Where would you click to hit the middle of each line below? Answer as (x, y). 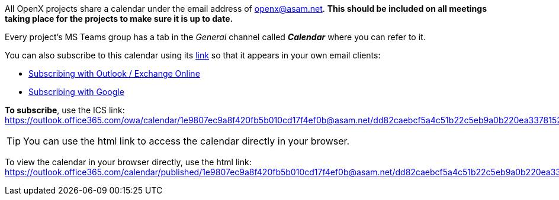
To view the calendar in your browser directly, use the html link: (128, 162)
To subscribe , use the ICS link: (65, 110)
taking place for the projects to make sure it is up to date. (119, 19)
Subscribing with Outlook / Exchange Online (114, 73)
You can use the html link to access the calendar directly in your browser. (187, 141)
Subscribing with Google (76, 92)
